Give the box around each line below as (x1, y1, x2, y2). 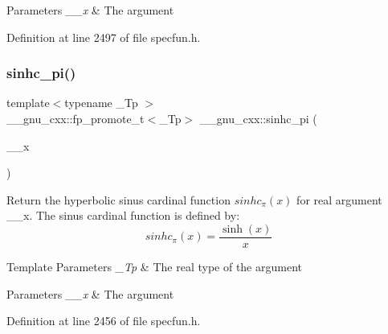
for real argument (296, 191, 382, 208)
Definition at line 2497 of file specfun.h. (6, 28, 201, 45)
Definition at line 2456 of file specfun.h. (6, 312, 201, 329)
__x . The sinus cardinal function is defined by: (6, 207, 240, 224)
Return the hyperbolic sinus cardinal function (6, 191, 231, 208)
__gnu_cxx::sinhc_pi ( (199, 110, 317, 126)
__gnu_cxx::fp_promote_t (6, 110, 145, 126)
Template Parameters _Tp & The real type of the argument (6, 258, 302, 275)
